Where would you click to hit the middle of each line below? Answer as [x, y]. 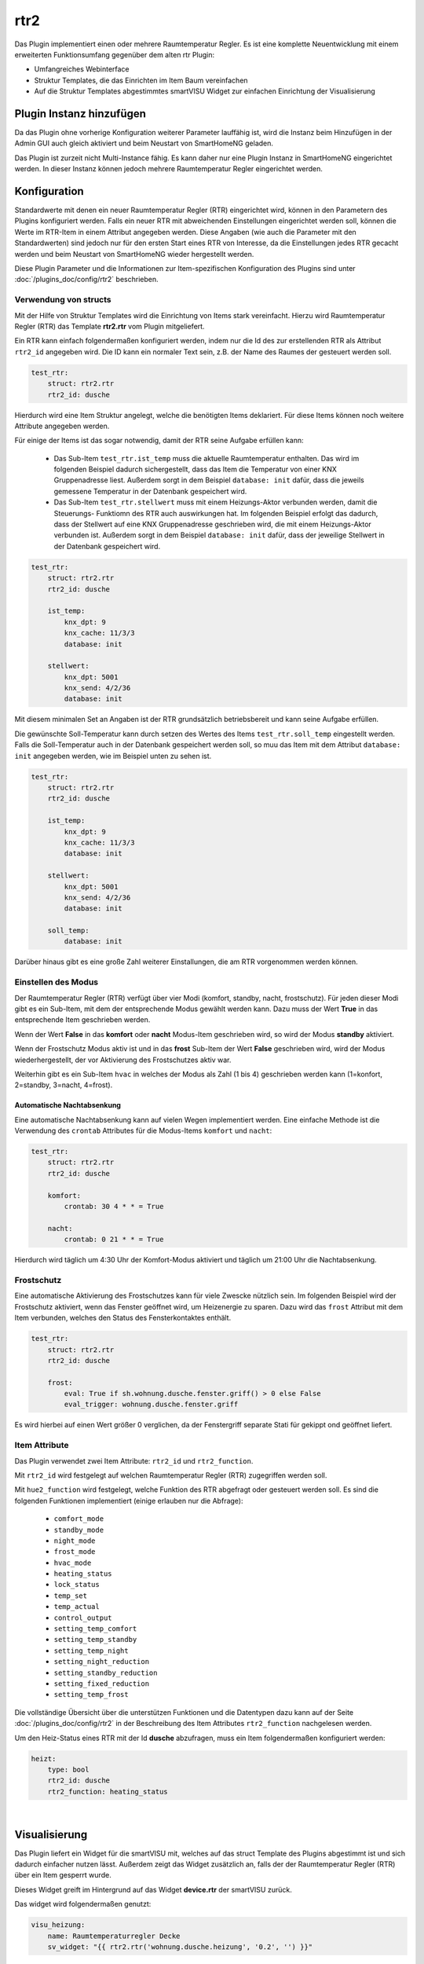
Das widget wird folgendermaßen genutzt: [83, 1904]
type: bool [68, 1769]
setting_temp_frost [91, 1695]
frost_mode [75, 1552]
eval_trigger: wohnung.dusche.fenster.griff [151, 1405]
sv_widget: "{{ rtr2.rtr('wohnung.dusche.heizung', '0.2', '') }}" [180, 1947]
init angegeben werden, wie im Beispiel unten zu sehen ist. [113, 756]
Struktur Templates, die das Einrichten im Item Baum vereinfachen [141, 80]
